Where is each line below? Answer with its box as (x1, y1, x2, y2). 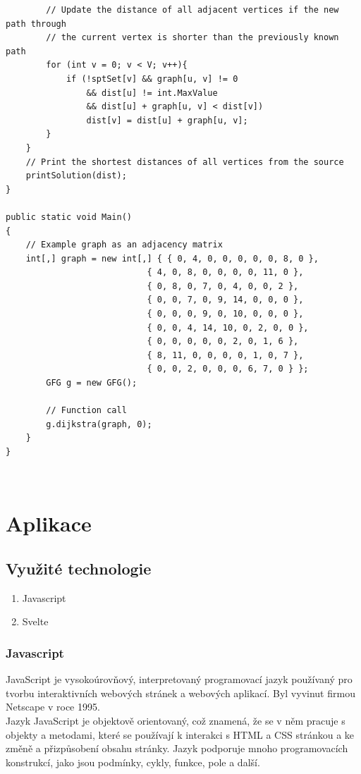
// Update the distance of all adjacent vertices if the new (46, 5, 339, 15)
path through (6, 18, 66, 29)
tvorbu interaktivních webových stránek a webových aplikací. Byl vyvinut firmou (6, 685, 355, 700)
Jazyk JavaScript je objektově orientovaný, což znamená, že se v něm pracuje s (6, 713, 345, 727)
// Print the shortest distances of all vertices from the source (25, 156, 344, 167)
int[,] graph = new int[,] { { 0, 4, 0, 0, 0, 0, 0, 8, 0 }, (25, 253, 319, 264)
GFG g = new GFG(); (46, 378, 137, 388)
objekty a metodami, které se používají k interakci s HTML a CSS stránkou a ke (6, 727, 355, 742)
